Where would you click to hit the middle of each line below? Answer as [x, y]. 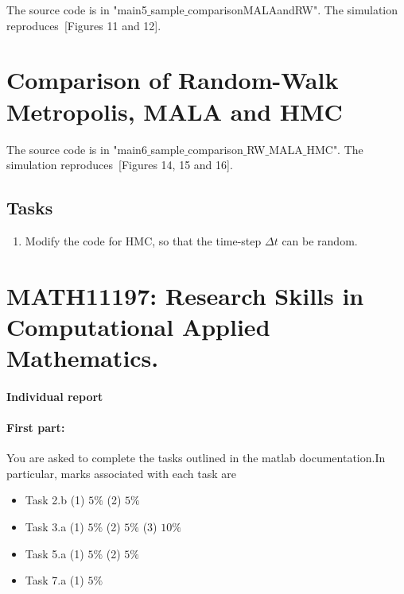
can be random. [320, 240]
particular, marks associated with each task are [122, 473]
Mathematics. [83, 358]
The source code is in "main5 [77, 10]
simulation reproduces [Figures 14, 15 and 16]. [120, 165]
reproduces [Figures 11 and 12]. [84, 25]
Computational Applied [138, 326]
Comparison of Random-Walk [173, 80]
